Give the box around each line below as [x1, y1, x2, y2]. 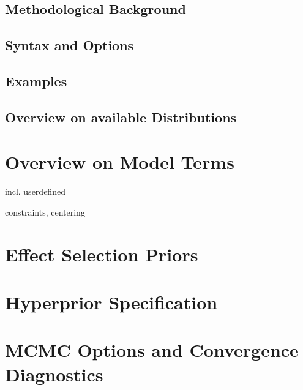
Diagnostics [5, 361, 103, 386]
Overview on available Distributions [5, 107, 237, 126]
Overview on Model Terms [5, 149, 234, 174]
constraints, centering [5, 205, 85, 218]
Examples [5, 71, 67, 90]
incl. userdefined [5, 185, 65, 198]
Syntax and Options [5, 36, 134, 54]
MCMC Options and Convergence [5, 337, 299, 362]
